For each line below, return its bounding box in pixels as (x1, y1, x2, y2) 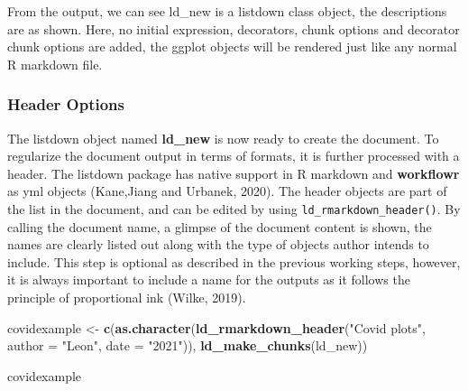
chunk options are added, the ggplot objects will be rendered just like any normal (7, 37, 457, 56)
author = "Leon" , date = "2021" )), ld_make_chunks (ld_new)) (7, 336, 368, 355)
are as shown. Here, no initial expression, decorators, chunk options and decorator (7, 19, 460, 38)
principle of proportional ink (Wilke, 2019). (7, 288, 246, 306)
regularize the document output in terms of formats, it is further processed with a (7, 146, 460, 165)
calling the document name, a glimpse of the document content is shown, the (7, 217, 432, 236)
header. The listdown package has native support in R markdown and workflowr (7, 163, 460, 182)
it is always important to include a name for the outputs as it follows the (7, 270, 410, 289)
